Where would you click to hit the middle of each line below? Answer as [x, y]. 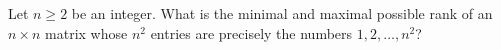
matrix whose [86, 32]
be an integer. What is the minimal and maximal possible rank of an [282, 13]
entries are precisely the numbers [251, 32]
